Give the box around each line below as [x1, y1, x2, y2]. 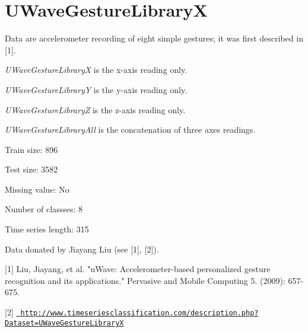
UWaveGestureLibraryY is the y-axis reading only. [5, 83, 188, 95]
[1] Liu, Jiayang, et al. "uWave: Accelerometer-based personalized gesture [5, 263, 271, 275]
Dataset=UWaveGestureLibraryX [5, 318, 124, 327]
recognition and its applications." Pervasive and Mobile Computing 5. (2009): [5, 274, 285, 286]
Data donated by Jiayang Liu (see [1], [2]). [5, 242, 159, 255]
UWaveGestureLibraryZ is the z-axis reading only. [5, 103, 186, 116]
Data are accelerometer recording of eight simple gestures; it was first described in [5, 32, 303, 44]
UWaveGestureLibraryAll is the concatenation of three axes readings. [5, 123, 256, 136]
